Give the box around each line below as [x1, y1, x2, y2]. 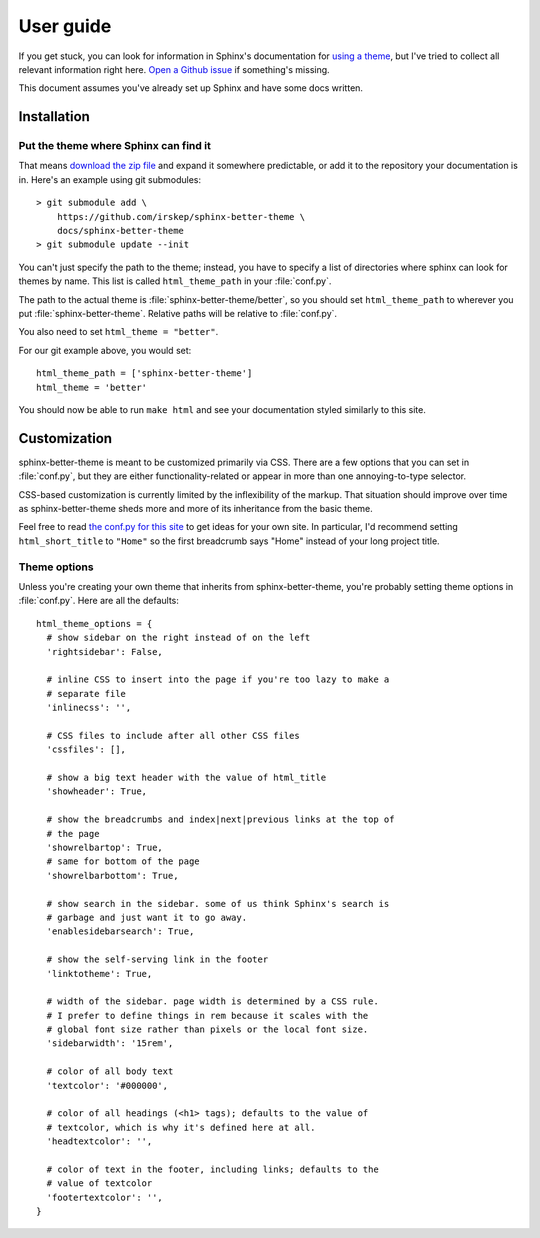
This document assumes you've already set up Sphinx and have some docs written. [18, 82, 364, 94]
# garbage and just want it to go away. [46, 911, 248, 923]
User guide [18, 15, 112, 37]
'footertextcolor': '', [46, 1191, 164, 1203]
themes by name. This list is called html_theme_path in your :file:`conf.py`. [18, 275, 332, 287]
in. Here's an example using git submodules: [18, 173, 202, 185]
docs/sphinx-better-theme [56, 225, 185, 237]
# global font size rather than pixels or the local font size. [46, 1024, 369, 1035]
